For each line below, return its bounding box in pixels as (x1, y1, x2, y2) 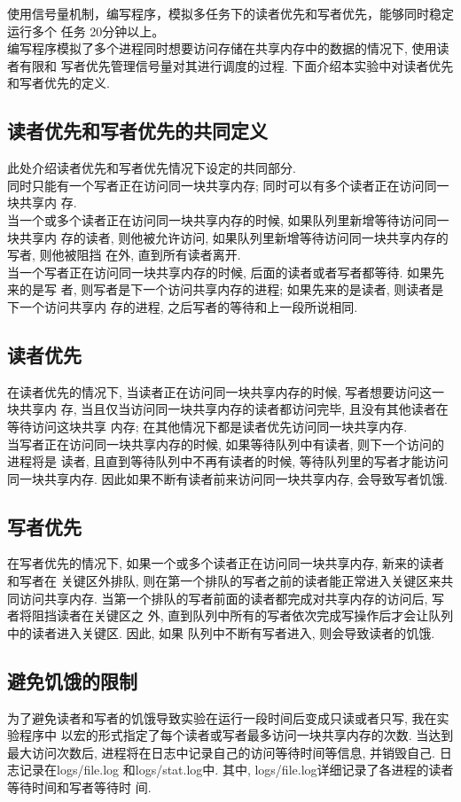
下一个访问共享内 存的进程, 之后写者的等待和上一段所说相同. (7, 297, 358, 315)
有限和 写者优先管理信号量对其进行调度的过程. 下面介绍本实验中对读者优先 (19, 56, 454, 74)
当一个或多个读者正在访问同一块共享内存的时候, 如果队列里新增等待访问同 (7, 210, 437, 229)
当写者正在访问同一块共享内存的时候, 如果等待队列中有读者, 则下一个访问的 (7, 434, 445, 453)
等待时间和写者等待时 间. (7, 778, 152, 797)
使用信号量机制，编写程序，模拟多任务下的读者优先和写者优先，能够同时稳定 (7, 4, 454, 22)
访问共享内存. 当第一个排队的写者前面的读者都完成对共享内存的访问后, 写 (19, 588, 445, 607)
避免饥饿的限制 (7, 666, 137, 694)
